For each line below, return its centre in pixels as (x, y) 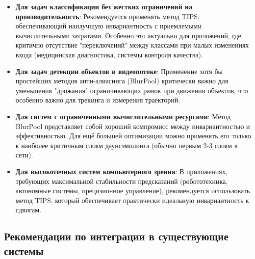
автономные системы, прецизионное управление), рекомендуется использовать (133, 191)
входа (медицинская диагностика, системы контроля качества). (109, 54)
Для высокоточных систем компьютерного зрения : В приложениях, (121, 171)
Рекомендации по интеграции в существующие (116, 236)
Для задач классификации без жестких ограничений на (104, 6)
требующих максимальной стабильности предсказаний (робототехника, (122, 181)
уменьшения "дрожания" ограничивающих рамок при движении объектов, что (132, 90)
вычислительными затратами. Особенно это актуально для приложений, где (128, 35)
